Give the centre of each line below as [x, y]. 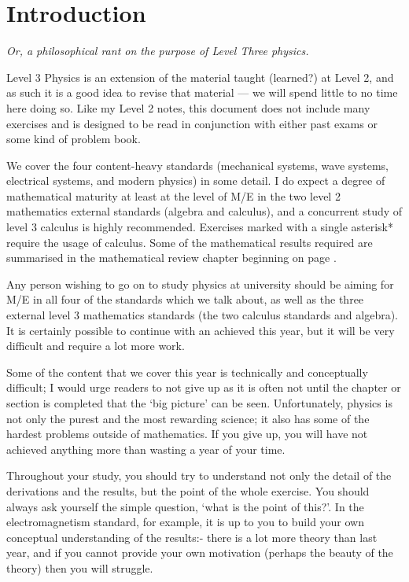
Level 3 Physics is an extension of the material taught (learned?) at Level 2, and [200, 77]
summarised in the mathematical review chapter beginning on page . [171, 258]
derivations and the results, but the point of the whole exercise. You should [188, 490]
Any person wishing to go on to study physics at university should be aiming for [200, 284]
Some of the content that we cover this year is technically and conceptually [187, 372]
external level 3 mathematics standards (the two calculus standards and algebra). [202, 315]
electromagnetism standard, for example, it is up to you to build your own [186, 522]
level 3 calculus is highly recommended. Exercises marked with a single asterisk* [200, 227]
